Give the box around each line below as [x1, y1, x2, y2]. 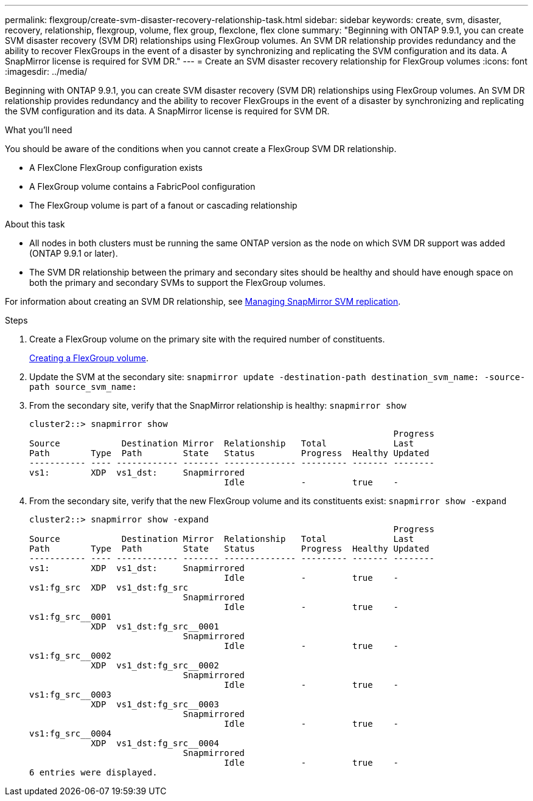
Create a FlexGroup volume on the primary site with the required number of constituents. [29, 334, 385, 344]
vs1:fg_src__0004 [29, 729, 111, 738]
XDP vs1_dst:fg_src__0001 [91, 622, 219, 631]
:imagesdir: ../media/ [5, 66, 88, 77]
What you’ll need [5, 125, 72, 135]
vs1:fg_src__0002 [29, 651, 111, 661]
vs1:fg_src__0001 [29, 612, 111, 622]
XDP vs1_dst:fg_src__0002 [91, 661, 219, 670]
